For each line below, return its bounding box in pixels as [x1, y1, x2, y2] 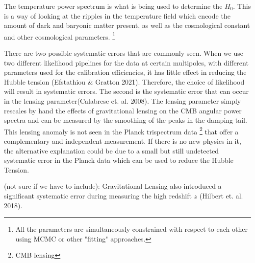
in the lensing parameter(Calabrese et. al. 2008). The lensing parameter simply [4, 96, 241, 106]
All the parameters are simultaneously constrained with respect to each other [15, 224, 248, 234]
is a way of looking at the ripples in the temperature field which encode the [4, 10, 230, 21]
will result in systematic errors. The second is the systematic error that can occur [4, 86, 249, 96]
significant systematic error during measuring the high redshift [4, 191, 192, 200]
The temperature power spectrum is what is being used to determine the [4, 1, 223, 11]
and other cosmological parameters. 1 [4, 30, 115, 42]
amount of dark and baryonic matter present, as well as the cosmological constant [4, 20, 250, 30]
